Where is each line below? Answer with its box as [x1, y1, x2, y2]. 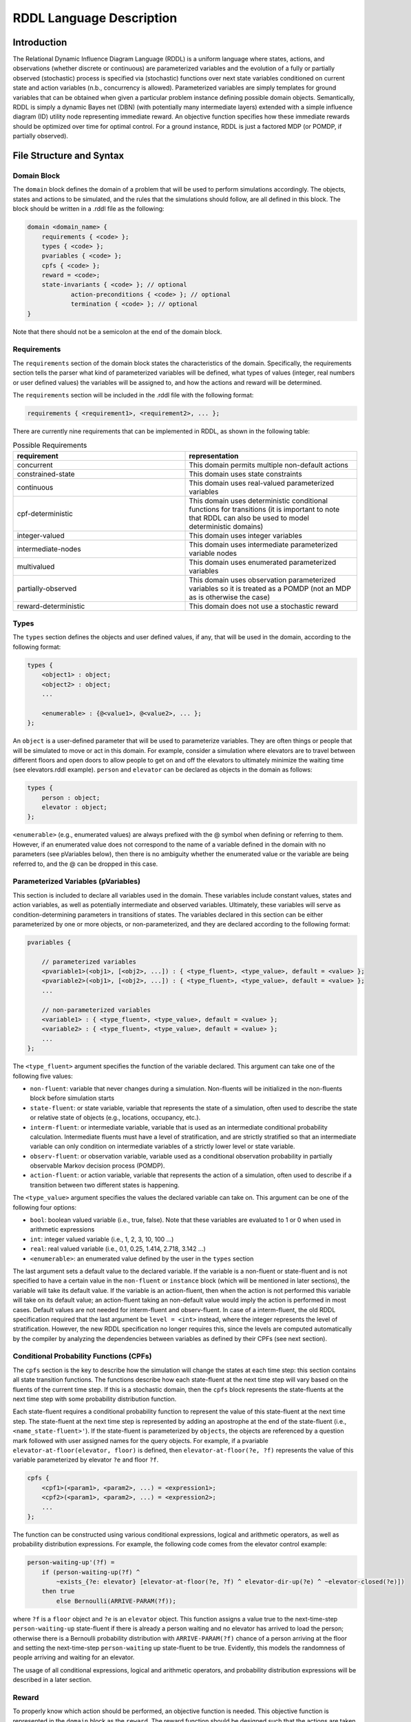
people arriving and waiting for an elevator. [12, 1653, 135, 1661]
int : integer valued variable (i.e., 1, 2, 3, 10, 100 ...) [30, 1235, 174, 1243]
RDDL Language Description [12, 10, 178, 25]
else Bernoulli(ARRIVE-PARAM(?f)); [56, 1597, 177, 1605]
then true [41, 1588, 75, 1595]
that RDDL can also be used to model [189, 513, 310, 523]
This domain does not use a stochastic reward [189, 601, 339, 611]
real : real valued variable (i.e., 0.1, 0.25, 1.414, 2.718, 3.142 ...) [30, 1245, 206, 1253]
